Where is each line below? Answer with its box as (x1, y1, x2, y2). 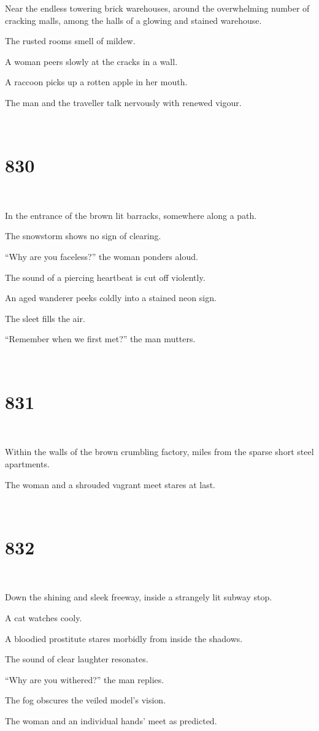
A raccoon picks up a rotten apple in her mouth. (5, 75, 188, 88)
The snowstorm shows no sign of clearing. (5, 229, 161, 242)
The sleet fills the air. (5, 312, 85, 324)
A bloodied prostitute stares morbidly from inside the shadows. (5, 632, 243, 645)
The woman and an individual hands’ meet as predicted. (5, 714, 217, 727)
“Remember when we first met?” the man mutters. (5, 332, 196, 345)
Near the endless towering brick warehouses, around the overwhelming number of (5, 2, 310, 14)
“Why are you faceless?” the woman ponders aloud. (5, 250, 198, 263)
